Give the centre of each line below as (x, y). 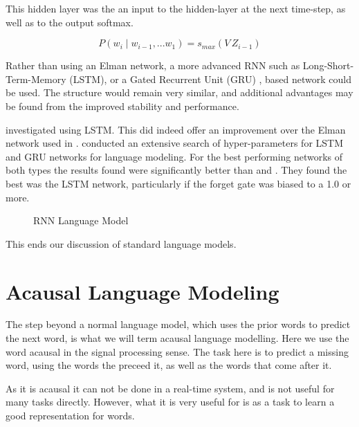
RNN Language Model (81, 220)
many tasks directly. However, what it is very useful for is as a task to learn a (170, 402)
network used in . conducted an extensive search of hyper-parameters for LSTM (175, 143)
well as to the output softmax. (70, 22)
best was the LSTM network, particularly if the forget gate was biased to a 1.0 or (178, 183)
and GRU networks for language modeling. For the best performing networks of (174, 156)
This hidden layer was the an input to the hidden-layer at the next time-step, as (176, 8)
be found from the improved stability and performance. (122, 106)
